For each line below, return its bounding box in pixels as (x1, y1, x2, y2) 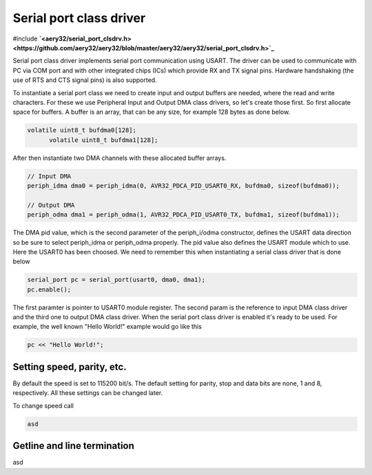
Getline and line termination (12, 440, 134, 452)
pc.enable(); (27, 285, 72, 293)
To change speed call (12, 401, 74, 410)
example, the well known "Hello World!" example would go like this (12, 323, 203, 331)
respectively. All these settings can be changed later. (12, 389, 163, 397)
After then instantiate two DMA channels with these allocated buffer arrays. (12, 154, 227, 162)
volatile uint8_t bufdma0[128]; (27, 126, 137, 134)
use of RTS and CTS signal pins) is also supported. (12, 76, 158, 84)
